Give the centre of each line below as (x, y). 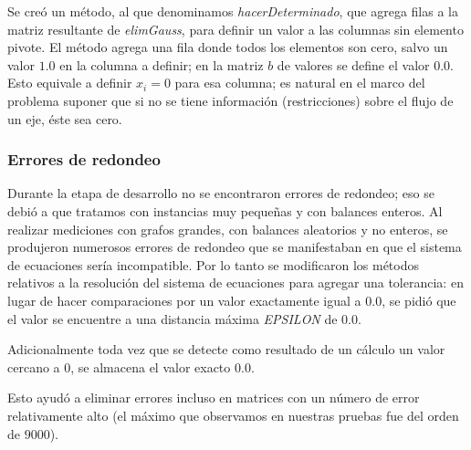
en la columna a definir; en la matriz (162, 64)
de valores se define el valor (353, 64)
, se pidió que (419, 300)
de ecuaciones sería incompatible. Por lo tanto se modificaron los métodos (213, 264)
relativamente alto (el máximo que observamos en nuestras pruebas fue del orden (233, 415)
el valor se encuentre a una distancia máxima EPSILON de (173, 318)
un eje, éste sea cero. (65, 118)
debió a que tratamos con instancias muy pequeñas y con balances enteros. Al (225, 210)
